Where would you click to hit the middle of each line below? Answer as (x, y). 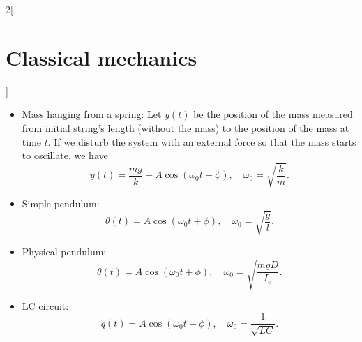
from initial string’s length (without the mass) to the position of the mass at (186, 127)
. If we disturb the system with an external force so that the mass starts (202, 141)
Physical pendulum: (64, 252)
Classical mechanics (101, 57)
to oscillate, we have (65, 155)
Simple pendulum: (61, 203)
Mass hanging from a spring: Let (92, 114)
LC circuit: (45, 305)
